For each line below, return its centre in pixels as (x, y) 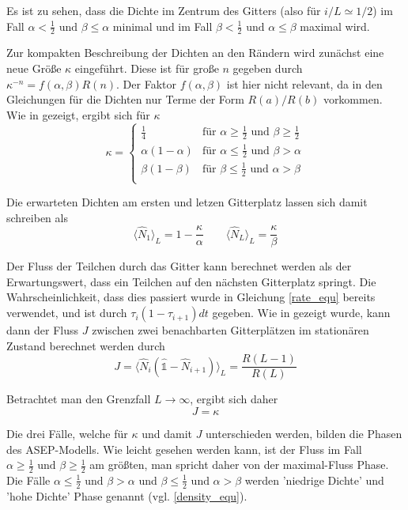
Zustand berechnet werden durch (86, 345)
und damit (167, 433)
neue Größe (34, 68)
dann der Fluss (43, 330)
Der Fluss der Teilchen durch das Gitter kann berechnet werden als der (179, 266)
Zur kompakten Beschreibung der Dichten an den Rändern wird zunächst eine (195, 53)
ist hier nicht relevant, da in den (304, 83)
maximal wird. (335, 26)
